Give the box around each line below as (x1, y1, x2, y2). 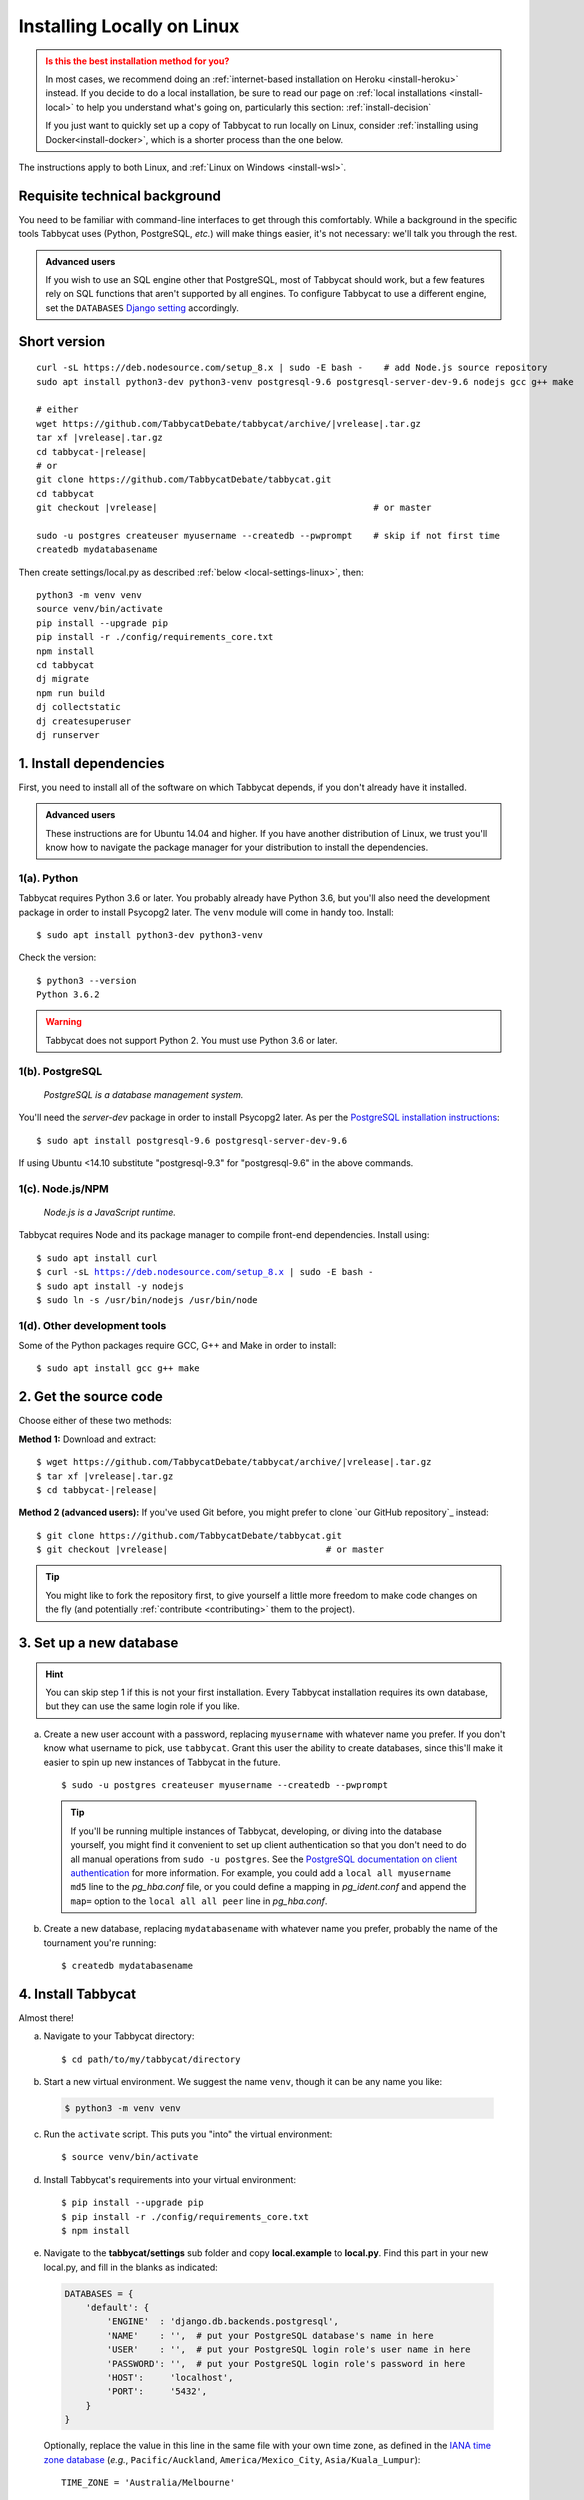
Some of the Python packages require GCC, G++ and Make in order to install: (18, 1340, 337, 1352)
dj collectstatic (36, 701, 121, 713)
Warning (45, 1016, 82, 1028)
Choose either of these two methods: (18, 1415, 172, 1427)
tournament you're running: (43, 1936, 157, 1949)
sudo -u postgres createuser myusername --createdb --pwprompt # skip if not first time (36, 530, 500, 541)
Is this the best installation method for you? (45, 55, 230, 67)
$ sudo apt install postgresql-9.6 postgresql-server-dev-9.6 (36, 1135, 348, 1146)
